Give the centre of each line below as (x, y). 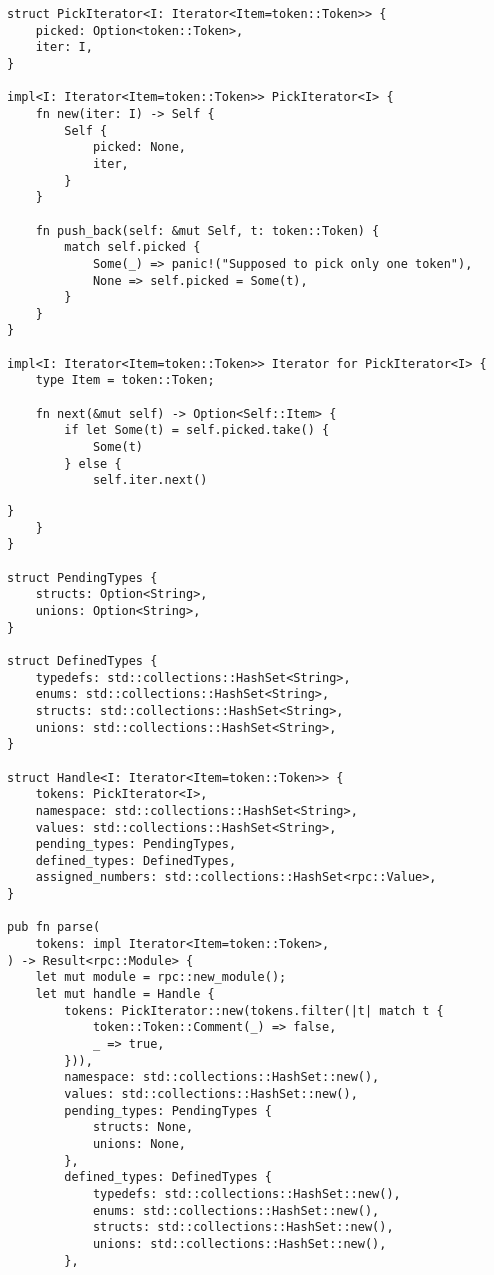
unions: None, (139, 1143)
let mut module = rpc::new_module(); (161, 977)
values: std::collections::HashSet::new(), (211, 1094)
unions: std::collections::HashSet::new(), (239, 1243)
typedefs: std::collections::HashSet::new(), (246, 1193)
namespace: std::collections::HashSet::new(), (222, 1077)
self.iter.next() (150, 480)
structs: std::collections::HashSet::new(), (243, 1227)
